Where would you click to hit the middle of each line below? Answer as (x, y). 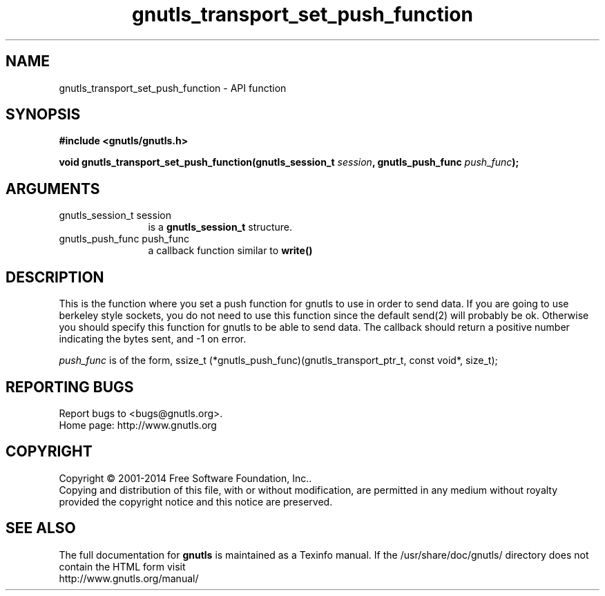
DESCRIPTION (55, 277)
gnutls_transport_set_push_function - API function (173, 88)
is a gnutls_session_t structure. (220, 227)
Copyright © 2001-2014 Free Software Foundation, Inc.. (185, 478)
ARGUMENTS (53, 189)
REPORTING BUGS (70, 387)
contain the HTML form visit (122, 566)
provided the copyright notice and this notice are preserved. (196, 501)
